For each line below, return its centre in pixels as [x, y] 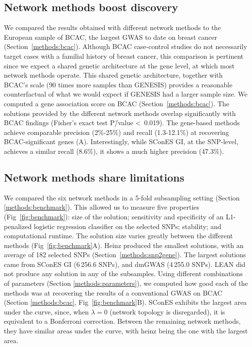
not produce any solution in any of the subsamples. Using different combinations [123, 273]
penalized [18, 226]
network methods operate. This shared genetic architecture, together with [113, 75]
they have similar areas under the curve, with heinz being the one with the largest [126, 331]
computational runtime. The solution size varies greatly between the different [118, 236]
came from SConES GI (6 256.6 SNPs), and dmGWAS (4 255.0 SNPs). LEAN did [125, 264]
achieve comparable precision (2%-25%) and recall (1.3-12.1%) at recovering [117, 132]
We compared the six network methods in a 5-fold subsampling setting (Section [122, 197]
